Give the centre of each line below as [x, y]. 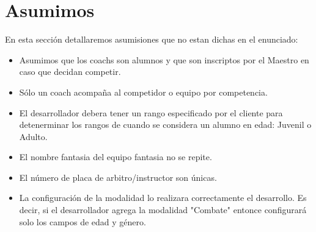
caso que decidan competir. [70, 72]
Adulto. [33, 136]
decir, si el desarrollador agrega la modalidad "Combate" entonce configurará [163, 210]
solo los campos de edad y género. [83, 221]
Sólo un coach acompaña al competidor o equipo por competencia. [143, 92]
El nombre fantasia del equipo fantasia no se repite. [116, 157]
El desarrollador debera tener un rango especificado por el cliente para [151, 112]
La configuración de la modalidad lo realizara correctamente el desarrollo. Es [163, 198]
